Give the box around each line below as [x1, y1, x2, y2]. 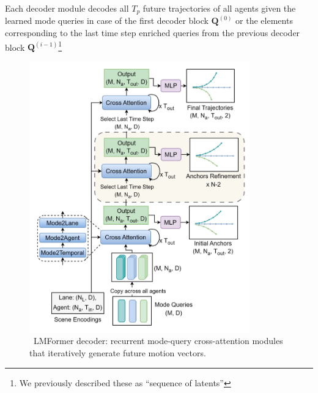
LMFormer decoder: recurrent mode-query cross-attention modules [33, 334, 283, 347]
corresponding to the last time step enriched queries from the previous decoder [5, 26, 300, 39]
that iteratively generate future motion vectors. [29, 346, 206, 359]
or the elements [235, 14, 293, 27]
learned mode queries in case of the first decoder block [5, 14, 209, 27]
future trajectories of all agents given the [142, 2, 296, 14]
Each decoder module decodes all [5, 2, 129, 14]
